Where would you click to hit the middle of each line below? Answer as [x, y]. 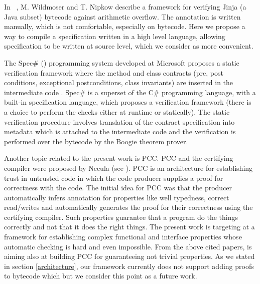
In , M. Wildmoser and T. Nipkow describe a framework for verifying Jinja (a [125, 7]
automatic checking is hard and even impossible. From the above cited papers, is [128, 246]
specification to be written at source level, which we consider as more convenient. [129, 46]
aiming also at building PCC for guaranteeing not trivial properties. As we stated [129, 256]
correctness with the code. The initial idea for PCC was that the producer [118, 188]
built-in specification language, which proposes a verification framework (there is [128, 102]
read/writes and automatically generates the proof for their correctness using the [128, 207]
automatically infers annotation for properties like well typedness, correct [117, 197]
